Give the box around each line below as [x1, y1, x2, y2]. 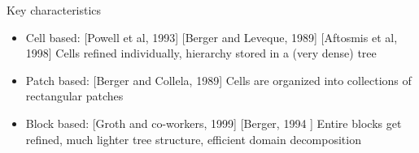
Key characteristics [7, 2, 102, 18]
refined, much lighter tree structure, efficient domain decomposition [25, 130, 361, 147]
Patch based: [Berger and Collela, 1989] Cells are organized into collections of [25, 71, 412, 88]
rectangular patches [25, 87, 124, 104]
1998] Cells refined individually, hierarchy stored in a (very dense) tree [25, 45, 377, 62]
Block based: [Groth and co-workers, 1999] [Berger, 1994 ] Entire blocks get [25, 114, 402, 131]
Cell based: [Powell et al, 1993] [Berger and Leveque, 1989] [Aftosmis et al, [25, 28, 398, 45]
